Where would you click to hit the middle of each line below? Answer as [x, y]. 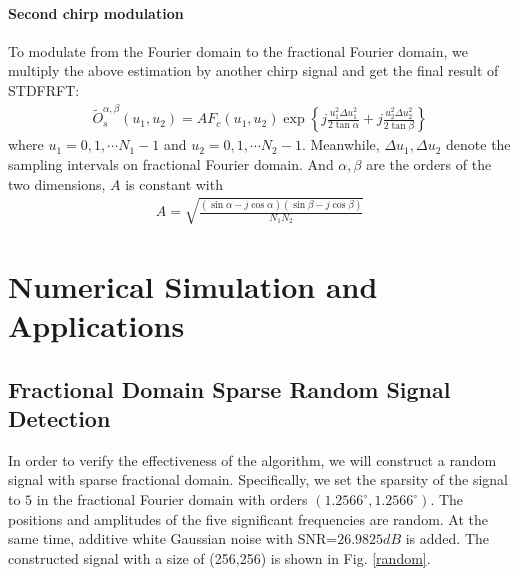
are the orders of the [429, 163]
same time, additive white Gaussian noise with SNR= [173, 538]
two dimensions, [57, 183]
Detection [59, 418]
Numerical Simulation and [193, 285]
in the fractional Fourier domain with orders [172, 499]
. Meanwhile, [340, 144]
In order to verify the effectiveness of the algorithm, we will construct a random [252, 459]
